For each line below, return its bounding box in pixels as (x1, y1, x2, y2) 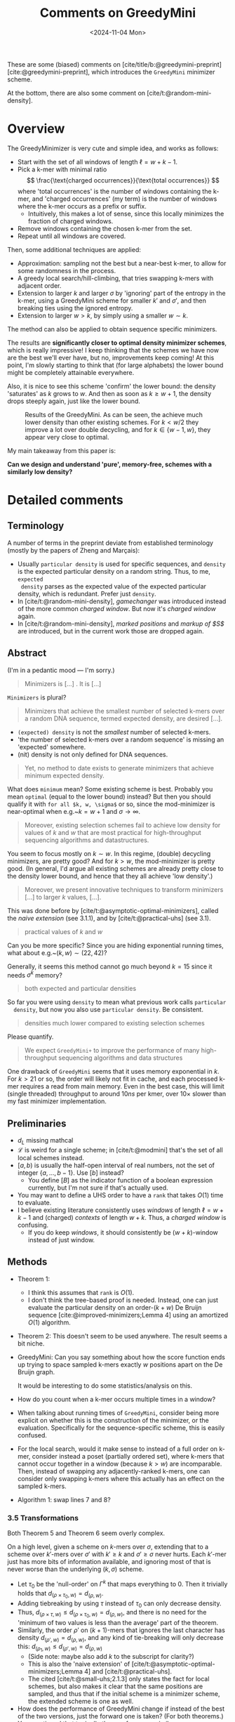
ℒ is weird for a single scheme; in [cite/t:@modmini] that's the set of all (17, 1145, 223, 1154)
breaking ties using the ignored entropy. (17, 303, 133, 312)
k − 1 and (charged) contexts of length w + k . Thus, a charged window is (17, 1213, 227, 1221)
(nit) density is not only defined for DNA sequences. (17, 750, 168, 758)
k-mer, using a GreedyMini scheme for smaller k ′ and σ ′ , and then (17, 296, 207, 305)
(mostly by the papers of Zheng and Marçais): (7, 546, 140, 554)
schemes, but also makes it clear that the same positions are (27, 1682, 203, 1690)
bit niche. (17, 1339, 45, 1348)
